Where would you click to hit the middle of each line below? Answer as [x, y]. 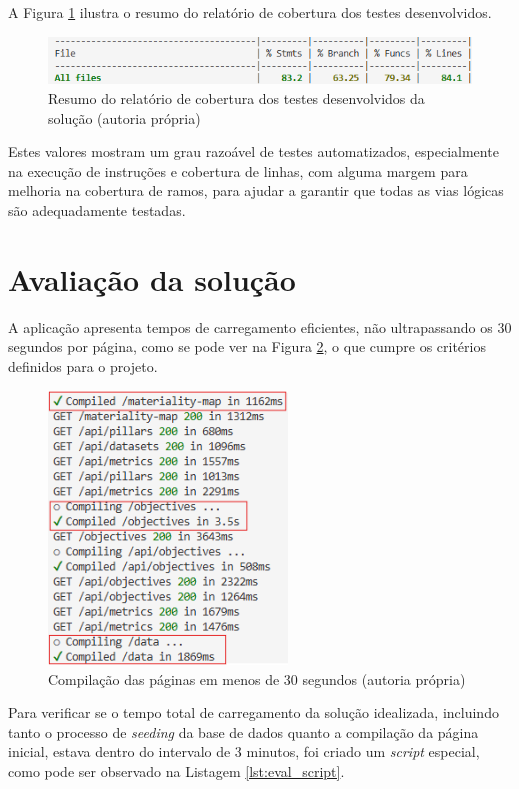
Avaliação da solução [152, 278]
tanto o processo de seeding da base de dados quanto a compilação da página [243, 731]
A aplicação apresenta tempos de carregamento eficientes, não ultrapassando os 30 [260, 326]
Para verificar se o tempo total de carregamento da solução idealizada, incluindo [253, 712]
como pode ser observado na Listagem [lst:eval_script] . [176, 771]
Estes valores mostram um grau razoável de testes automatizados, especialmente [253, 151]
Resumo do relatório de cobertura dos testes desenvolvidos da [236, 98]
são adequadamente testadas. [97, 210]
